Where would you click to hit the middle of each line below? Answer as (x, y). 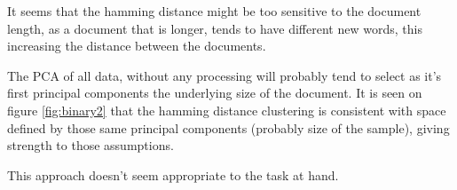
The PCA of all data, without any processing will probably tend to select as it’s (225, 75)
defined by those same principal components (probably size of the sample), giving (228, 127)
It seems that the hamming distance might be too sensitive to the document (214, 11)
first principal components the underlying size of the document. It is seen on (215, 93)
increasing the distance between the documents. (137, 46)
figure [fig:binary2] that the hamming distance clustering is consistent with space (227, 110)
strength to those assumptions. (91, 145)
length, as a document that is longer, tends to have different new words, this (215, 28)
